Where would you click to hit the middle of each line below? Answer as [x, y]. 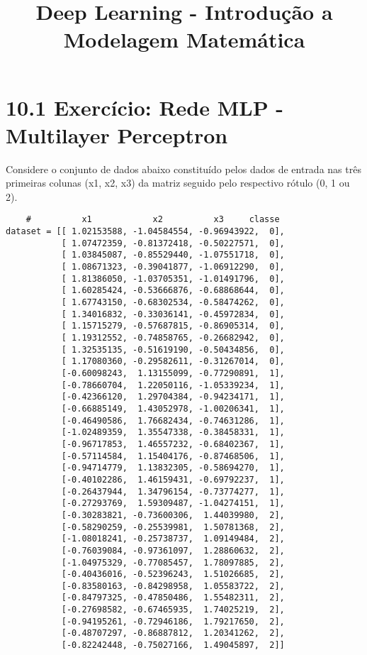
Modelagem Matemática [184, 39]
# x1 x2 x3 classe [153, 220]
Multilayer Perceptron [117, 134]
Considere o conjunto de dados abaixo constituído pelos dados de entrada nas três [183, 169]
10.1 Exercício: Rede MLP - [145, 107]
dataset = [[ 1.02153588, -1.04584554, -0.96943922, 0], [145, 232]
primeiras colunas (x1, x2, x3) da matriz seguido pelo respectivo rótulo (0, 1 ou [178, 183]
